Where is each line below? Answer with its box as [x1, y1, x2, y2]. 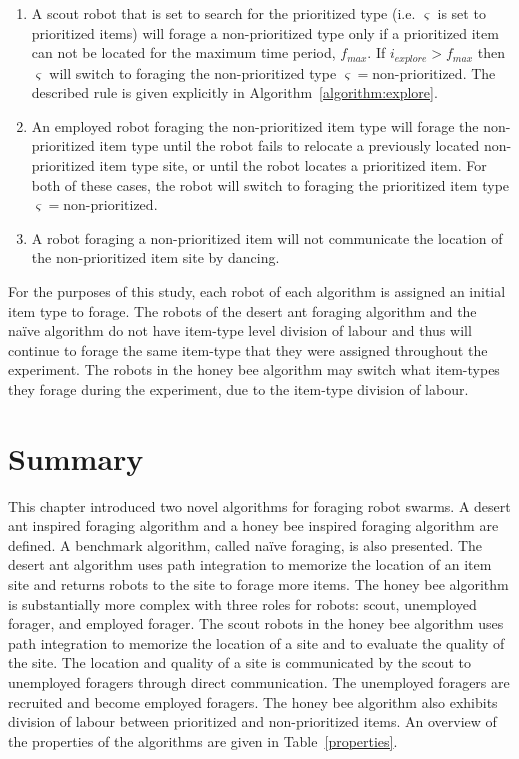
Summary [8, 437, 144, 478]
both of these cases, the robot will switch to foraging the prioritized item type [31, 174, 510, 195]
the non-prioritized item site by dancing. [31, 247, 280, 268]
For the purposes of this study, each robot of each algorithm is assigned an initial [8, 280, 506, 301]
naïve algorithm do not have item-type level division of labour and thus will [8, 320, 472, 341]
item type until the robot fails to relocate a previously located [99, 135, 480, 156]
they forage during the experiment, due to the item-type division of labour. [8, 378, 469, 399]
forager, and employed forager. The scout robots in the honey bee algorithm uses [8, 613, 504, 634]
